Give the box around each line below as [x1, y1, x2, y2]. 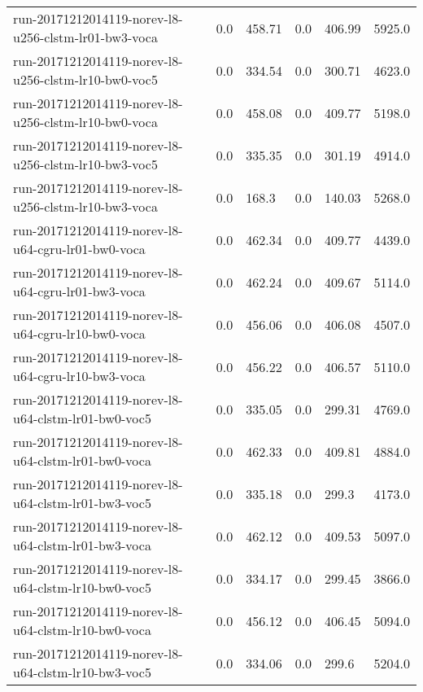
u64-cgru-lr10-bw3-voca [13, 366, 146, 385]
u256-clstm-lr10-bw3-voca [13, 197, 158, 216]
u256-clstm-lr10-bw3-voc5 [13, 155, 158, 173]
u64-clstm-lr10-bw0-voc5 [13, 578, 151, 597]
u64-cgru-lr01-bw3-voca [13, 282, 146, 300]
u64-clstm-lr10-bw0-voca [13, 620, 151, 639]
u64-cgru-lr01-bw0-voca [13, 239, 146, 258]
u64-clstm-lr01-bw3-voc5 [13, 493, 151, 512]
